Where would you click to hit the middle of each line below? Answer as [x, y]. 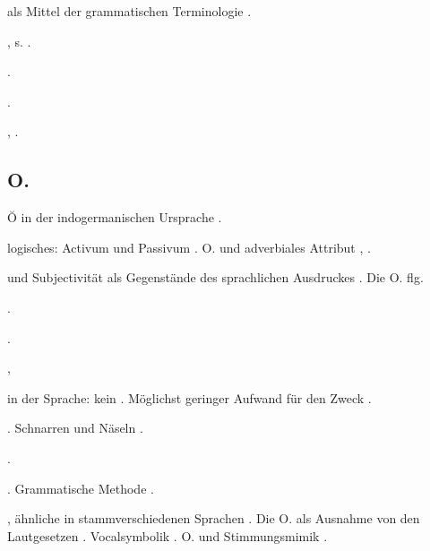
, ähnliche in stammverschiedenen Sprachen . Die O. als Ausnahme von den [214, 518]
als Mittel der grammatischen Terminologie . [129, 11]
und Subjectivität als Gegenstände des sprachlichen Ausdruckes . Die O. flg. [215, 277]
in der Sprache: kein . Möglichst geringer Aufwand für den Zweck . [189, 397]
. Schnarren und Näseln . [75, 428]
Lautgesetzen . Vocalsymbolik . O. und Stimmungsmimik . [168, 535]
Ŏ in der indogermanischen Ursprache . [115, 217]
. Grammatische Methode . [81, 488]
